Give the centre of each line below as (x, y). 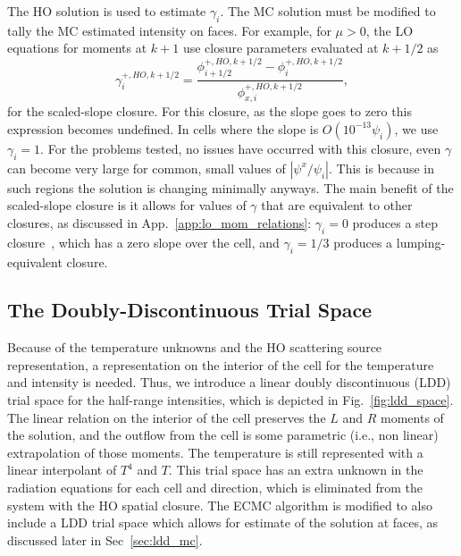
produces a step (395, 222)
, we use (416, 128)
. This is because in (381, 168)
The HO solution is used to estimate (107, 11)
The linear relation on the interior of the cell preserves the (167, 417)
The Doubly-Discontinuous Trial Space (190, 310)
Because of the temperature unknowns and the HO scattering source (195, 347)
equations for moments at (77, 48)
